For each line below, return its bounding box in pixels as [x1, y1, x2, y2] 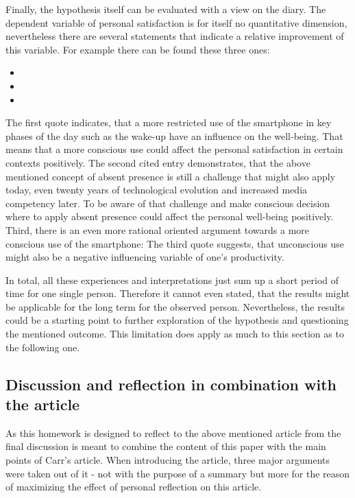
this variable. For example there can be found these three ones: [5, 42, 270, 56]
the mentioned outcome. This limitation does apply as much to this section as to [5, 327, 344, 341]
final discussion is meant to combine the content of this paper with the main [5, 439, 326, 453]
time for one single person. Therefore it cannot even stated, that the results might [5, 286, 350, 300]
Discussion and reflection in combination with [5, 373, 336, 394]
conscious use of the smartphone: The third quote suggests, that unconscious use [5, 236, 344, 250]
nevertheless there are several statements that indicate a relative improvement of [5, 29, 344, 43]
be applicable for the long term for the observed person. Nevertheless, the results [5, 299, 345, 313]
